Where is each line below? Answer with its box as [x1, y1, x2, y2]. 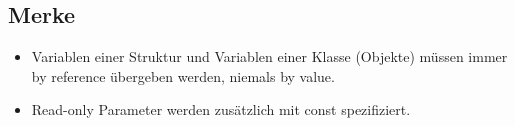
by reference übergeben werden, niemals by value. [31, 65, 335, 86]
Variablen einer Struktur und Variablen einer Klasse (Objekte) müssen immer [31, 46, 508, 67]
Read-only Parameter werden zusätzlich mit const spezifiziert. [31, 99, 411, 120]
